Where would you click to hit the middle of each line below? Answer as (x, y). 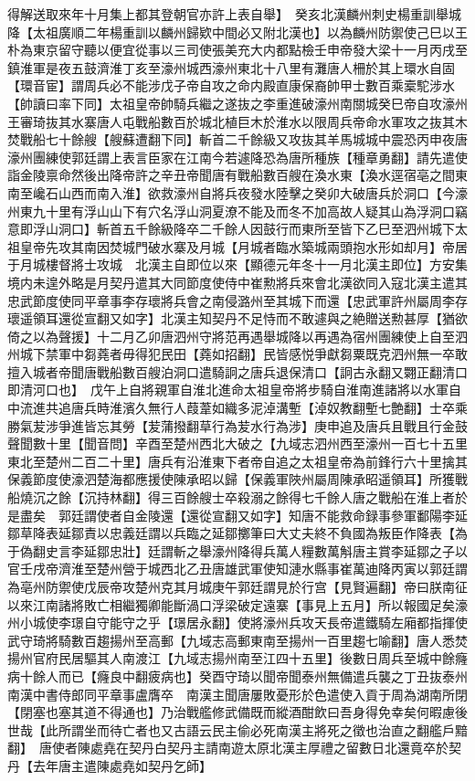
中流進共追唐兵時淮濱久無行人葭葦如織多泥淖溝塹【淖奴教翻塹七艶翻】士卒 (231, 408)
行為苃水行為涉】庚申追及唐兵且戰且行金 (333, 425)
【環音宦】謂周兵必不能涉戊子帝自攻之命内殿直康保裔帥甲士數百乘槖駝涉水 (231, 85)
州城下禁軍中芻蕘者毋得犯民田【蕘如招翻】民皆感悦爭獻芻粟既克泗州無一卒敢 (237, 354)
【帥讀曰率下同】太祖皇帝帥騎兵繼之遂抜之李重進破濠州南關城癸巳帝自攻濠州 (237, 103)
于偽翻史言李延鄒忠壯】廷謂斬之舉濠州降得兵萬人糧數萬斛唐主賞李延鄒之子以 (237, 550)
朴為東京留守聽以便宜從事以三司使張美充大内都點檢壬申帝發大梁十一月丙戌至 (237, 50)
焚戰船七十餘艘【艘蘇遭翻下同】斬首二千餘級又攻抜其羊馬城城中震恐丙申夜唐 (237, 139)
